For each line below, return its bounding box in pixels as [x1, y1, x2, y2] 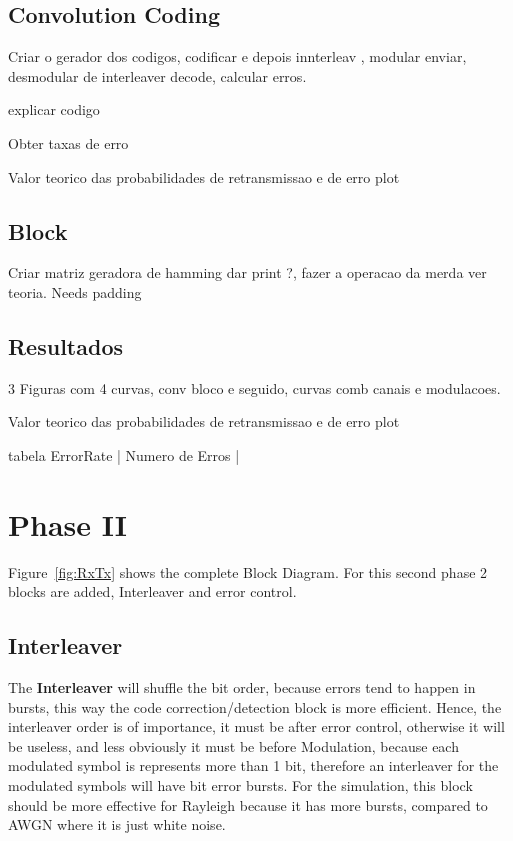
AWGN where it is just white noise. [8, 814, 226, 835]
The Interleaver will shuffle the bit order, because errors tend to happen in [8, 677, 476, 698]
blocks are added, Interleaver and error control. [8, 581, 297, 602]
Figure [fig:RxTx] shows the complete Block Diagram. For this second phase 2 [8, 561, 488, 582]
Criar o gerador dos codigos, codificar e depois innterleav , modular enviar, [8, 46, 467, 67]
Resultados [8, 330, 123, 361]
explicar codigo [8, 99, 100, 120]
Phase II [8, 503, 128, 544]
